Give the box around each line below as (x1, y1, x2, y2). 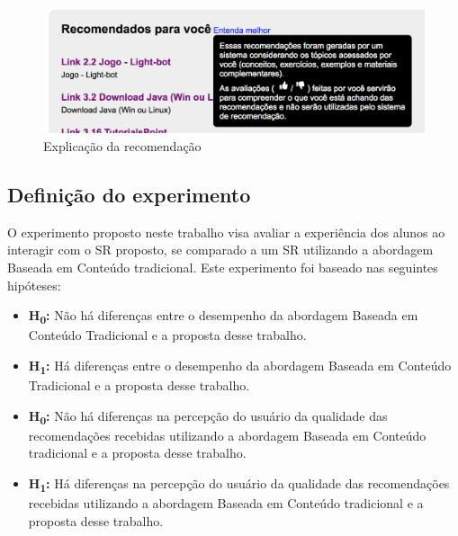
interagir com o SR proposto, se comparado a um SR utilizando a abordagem (7, 240, 434, 259)
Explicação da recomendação (43, 136, 202, 155)
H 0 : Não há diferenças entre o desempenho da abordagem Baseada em (28, 306, 418, 326)
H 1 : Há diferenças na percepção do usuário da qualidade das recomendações (28, 473, 450, 495)
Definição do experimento (7, 180, 251, 208)
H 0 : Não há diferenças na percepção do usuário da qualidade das (28, 406, 388, 427)
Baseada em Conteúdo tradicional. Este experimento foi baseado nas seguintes (7, 257, 438, 276)
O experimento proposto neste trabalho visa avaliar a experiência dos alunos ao (7, 222, 445, 241)
